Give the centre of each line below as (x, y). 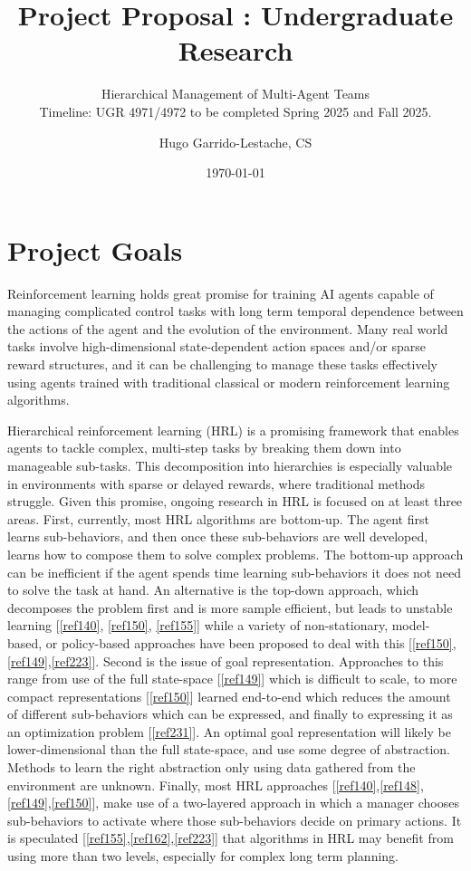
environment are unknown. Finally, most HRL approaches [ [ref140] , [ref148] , (216, 785)
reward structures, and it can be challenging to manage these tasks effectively (222, 364)
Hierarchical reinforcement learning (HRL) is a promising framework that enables (233, 430)
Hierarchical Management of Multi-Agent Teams (235, 94)
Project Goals (95, 249)
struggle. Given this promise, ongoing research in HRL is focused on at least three (235, 501)
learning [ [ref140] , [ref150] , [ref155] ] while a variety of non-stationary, (198, 625)
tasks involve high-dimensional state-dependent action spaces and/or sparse (216, 346)
